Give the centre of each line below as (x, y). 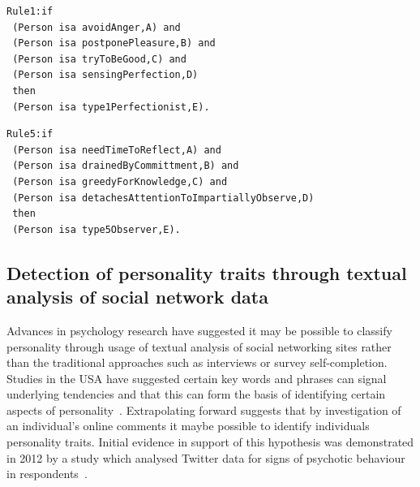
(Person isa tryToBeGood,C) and (99, 59)
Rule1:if (30, 11)
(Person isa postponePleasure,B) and (114, 43)
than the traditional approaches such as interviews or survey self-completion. (197, 362)
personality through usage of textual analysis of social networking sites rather (199, 346)
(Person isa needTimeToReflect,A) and (117, 150)
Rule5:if (30, 134)
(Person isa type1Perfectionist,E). (111, 107)
